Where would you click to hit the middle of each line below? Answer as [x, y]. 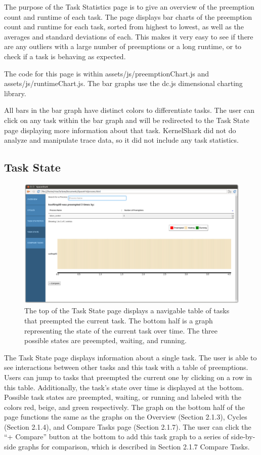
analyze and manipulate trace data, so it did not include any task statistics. [121, 140]
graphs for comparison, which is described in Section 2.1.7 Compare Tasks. [134, 447]
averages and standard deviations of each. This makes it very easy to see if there [129, 36]
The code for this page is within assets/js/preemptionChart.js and [107, 73]
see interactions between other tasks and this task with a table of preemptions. [126, 367]
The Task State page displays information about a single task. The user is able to [130, 357]
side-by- [243, 437]
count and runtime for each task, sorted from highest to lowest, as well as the [124, 27]
